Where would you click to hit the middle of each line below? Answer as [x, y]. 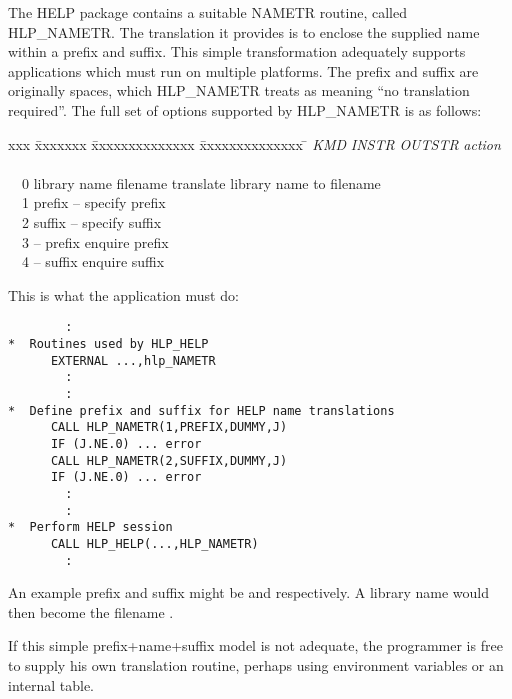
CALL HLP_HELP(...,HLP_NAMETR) [154, 543]
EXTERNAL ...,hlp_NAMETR [133, 360]
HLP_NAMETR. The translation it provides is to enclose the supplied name [244, 31]
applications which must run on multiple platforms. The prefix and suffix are [243, 70]
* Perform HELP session [90, 527]
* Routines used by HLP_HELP [108, 343]
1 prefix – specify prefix [93, 202]
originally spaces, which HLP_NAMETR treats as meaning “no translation [239, 90]
